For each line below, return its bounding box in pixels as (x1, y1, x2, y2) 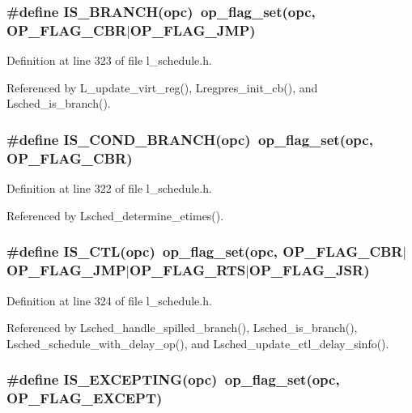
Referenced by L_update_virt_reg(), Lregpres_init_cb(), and (6, 79, 318, 96)
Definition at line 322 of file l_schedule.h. (6, 180, 212, 197)
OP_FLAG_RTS (130, 260, 246, 280)
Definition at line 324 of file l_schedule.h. (6, 292, 212, 309)
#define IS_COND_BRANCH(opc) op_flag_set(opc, (6, 129, 373, 149)
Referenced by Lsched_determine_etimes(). (6, 206, 224, 224)
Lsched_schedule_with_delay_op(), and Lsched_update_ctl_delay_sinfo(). (6, 334, 389, 351)
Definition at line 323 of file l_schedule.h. (6, 52, 212, 69)
